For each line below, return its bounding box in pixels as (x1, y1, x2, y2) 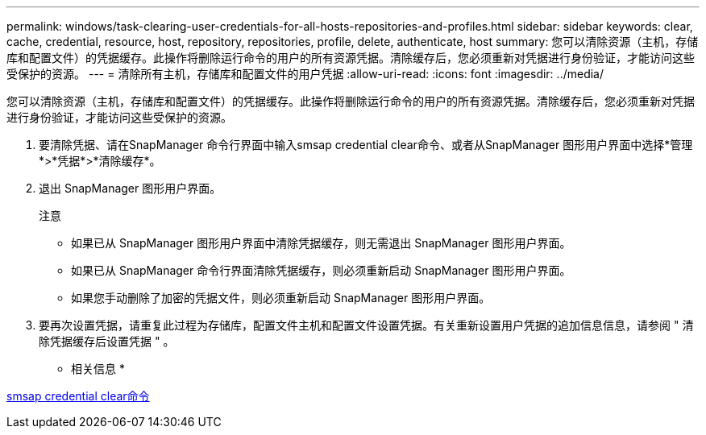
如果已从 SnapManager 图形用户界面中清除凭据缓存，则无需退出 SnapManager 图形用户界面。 (71, 236, 571, 250)
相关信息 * (71, 362, 125, 375)
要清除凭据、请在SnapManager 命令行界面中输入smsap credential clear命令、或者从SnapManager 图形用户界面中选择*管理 (39, 138, 693, 151)
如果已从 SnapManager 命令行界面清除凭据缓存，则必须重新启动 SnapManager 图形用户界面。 (71, 263, 571, 277)
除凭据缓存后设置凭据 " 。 (39, 334, 175, 348)
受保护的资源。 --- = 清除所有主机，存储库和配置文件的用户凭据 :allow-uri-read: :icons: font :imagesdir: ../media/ (6, 67, 604, 81)
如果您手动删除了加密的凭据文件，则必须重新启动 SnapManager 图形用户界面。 (71, 291, 491, 304)
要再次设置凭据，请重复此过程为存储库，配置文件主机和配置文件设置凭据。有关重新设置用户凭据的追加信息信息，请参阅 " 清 (39, 318, 694, 332)
